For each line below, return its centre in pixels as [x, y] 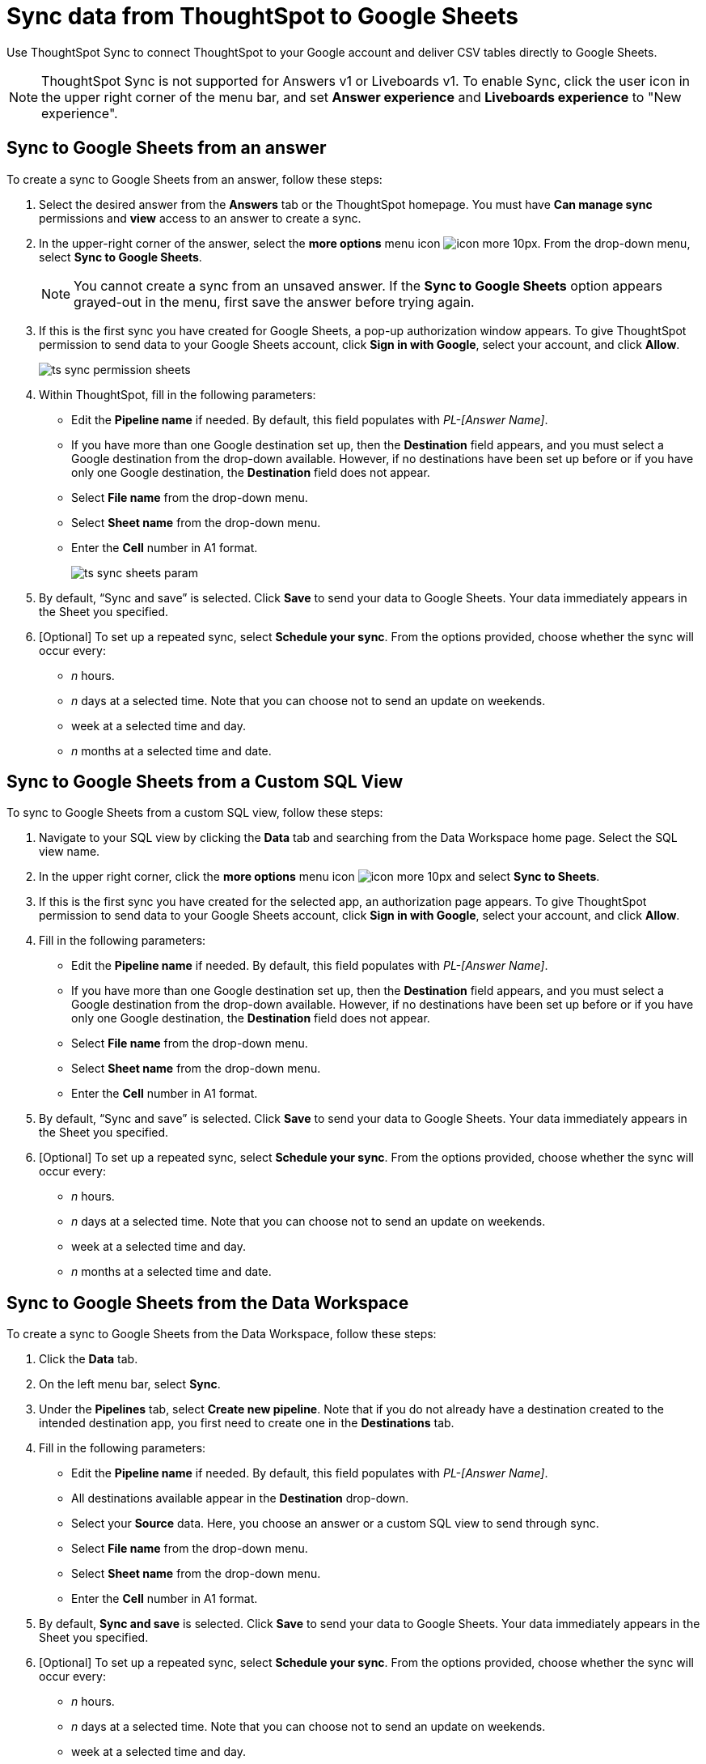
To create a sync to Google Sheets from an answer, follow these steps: [194, 179]
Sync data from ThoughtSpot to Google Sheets [262, 16]
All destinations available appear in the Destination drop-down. [240, 1498]
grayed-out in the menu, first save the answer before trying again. [274, 302]
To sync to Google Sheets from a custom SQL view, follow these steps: [195, 813]
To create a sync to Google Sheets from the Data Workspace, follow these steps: [222, 1334]
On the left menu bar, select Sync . [130, 1384]
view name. [70, 852]
